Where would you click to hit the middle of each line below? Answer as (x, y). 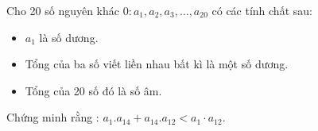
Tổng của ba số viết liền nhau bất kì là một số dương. (157, 64)
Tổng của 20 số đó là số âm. (93, 90)
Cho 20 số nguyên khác (63, 10)
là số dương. (69, 37)
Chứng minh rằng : (53, 117)
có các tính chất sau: (262, 10)
